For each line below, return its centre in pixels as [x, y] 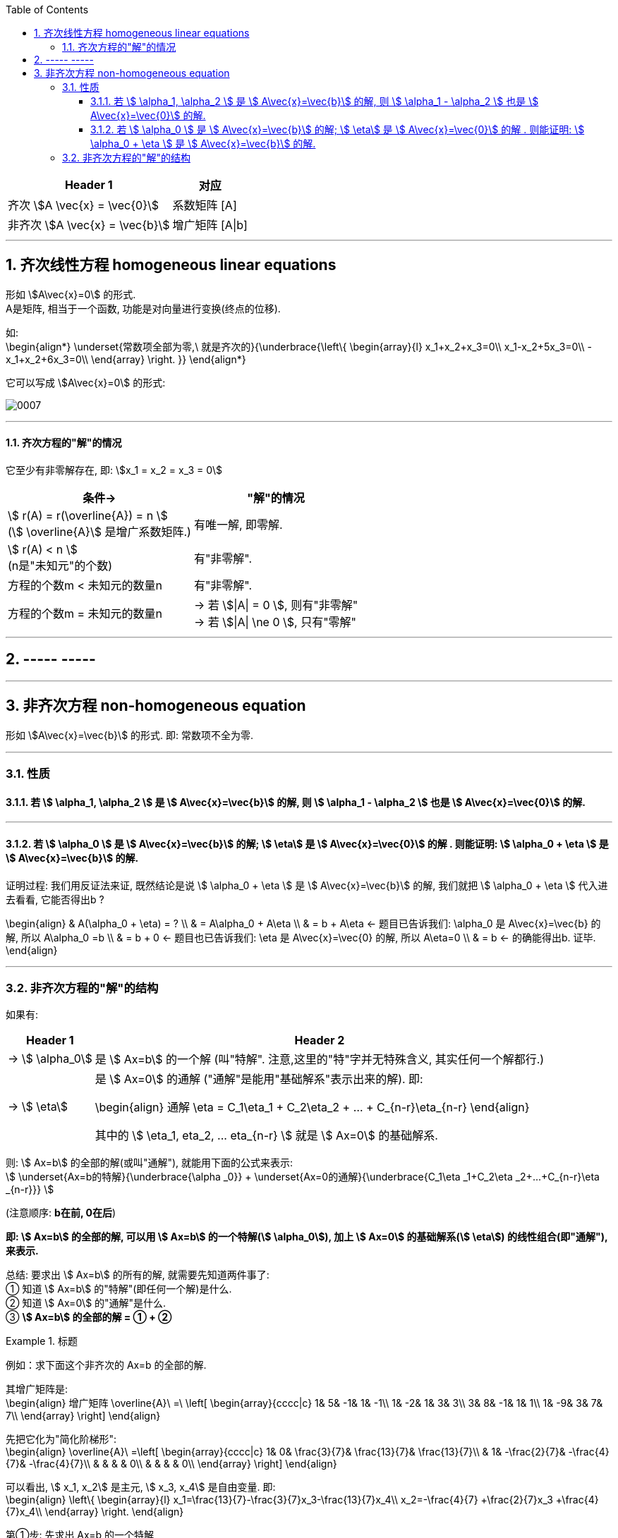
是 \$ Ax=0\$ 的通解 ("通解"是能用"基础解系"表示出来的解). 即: [259, 1079]
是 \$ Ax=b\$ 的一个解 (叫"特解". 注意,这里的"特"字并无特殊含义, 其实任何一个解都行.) [320, 1060]
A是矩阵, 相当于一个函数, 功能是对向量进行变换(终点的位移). [143, 308]
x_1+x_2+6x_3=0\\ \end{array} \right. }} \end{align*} [126, 359]
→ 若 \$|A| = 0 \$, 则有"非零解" [276, 605]
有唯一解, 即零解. [238, 525]
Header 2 [320, 1040]
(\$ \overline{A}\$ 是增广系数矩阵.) [99, 532]
